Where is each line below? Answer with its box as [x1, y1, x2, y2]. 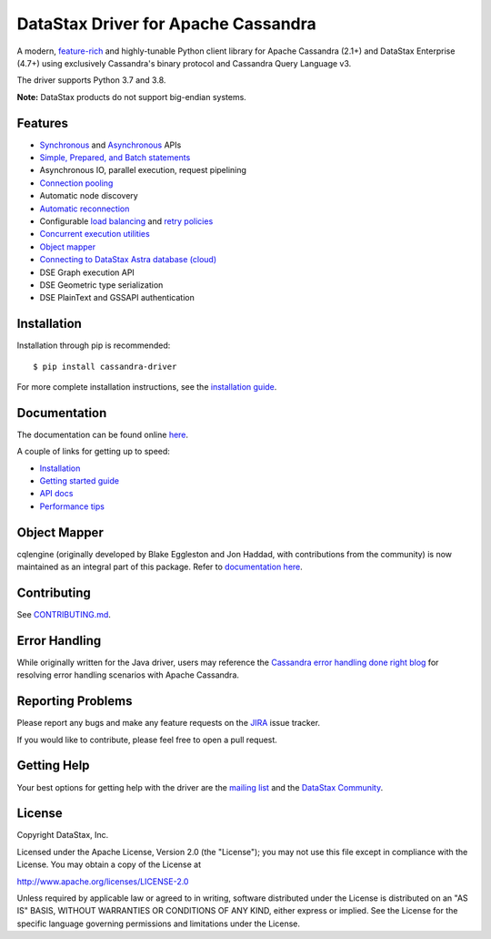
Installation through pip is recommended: [16, 340, 171, 351]
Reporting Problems [16, 693, 133, 709]
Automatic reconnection [39, 203, 130, 214]
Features [16, 115, 68, 131]
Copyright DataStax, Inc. [16, 830, 109, 841]
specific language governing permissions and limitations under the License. [16, 918, 300, 929]
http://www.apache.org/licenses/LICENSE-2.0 [16, 875, 189, 887]
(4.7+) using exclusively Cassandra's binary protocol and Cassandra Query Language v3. [16, 57, 352, 68]
